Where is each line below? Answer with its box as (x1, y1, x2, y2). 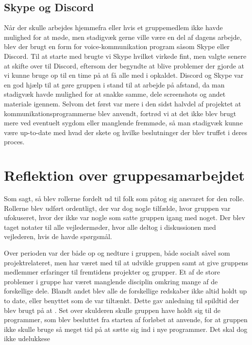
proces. (4, 137, 25, 147)
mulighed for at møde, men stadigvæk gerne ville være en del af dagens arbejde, (4, 32, 242, 42)
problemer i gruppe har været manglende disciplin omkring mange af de (4, 276, 218, 286)
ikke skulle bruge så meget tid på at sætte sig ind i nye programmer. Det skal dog (4, 324, 248, 334)
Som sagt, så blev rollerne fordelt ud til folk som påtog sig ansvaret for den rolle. (4, 193, 245, 204)
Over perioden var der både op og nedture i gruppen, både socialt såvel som (4, 248, 230, 258)
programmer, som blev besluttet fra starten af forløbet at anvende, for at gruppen (4, 314, 248, 325)
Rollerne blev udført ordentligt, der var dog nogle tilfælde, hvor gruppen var (4, 203, 231, 213)
